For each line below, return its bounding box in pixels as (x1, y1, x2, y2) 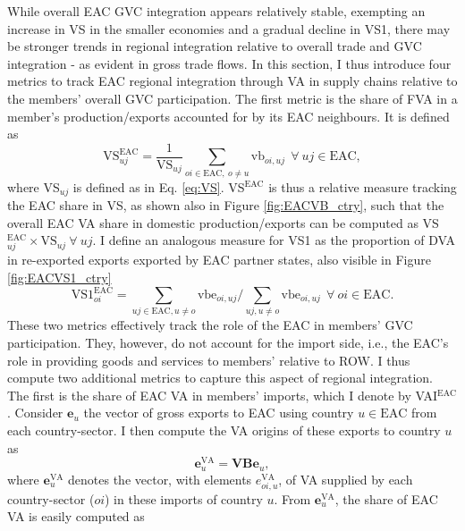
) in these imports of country (105, 489, 263, 508)
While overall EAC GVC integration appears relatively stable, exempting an (7, 2, 426, 20)
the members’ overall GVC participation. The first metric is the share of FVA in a (7, 88, 458, 107)
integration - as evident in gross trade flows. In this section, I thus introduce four (7, 54, 452, 72)
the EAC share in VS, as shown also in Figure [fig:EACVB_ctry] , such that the (7, 196, 444, 214)
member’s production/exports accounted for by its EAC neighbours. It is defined (7, 106, 450, 125)
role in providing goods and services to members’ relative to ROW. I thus (7, 350, 410, 369)
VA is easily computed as (7, 507, 145, 526)
